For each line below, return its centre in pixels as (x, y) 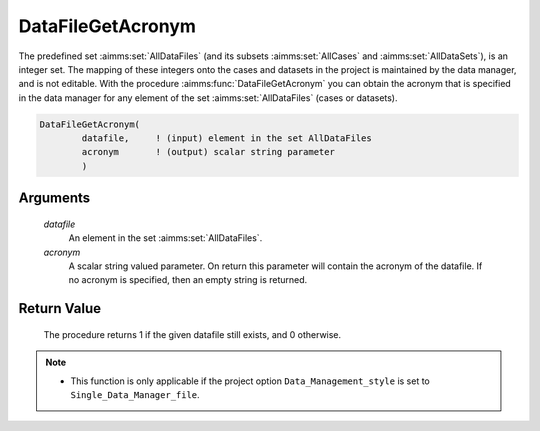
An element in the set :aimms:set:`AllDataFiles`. (165, 238)
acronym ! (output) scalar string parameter (208, 152)
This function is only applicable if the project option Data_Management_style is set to (250, 381)
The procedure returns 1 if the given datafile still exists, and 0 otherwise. (192, 334)
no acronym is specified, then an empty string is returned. (188, 280)
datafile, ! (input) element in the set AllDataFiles (226, 138)
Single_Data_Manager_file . (135, 395)
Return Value (60, 308)
